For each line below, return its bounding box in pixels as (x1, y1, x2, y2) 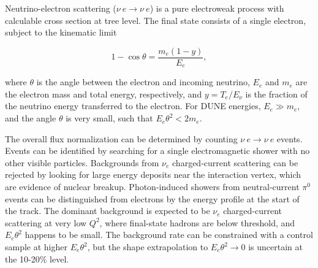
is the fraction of (245, 87, 308, 100)
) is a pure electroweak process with (150, 2, 284, 14)
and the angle (5, 112, 56, 124)
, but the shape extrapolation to (87, 240, 208, 253)
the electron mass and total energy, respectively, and (5, 87, 202, 100)
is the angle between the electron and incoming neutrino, (36, 75, 250, 88)
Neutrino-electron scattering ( (5, 2, 116, 14)
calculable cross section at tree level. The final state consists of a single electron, (5, 13, 306, 26)
